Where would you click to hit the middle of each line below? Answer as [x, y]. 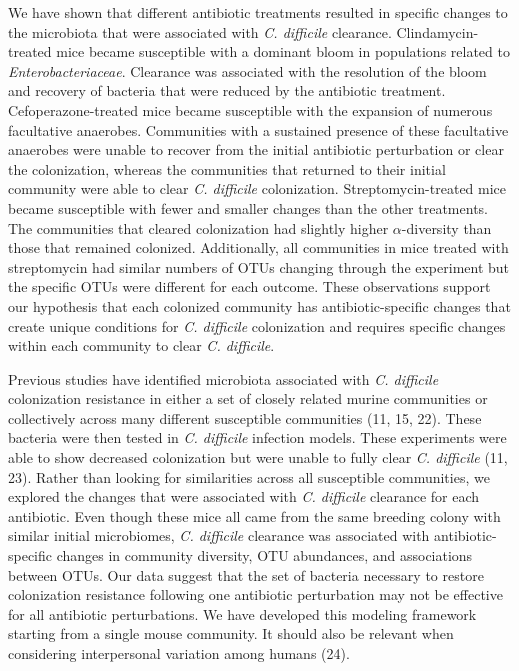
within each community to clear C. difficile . [141, 345]
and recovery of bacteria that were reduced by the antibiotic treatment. [227, 90]
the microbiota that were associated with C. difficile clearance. [200, 31]
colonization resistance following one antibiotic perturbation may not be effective [255, 594]
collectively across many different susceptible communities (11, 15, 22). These [245, 417]
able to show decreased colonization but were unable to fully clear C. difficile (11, [258, 457]
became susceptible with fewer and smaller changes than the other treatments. [248, 207]
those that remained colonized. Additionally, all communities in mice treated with [258, 247]
